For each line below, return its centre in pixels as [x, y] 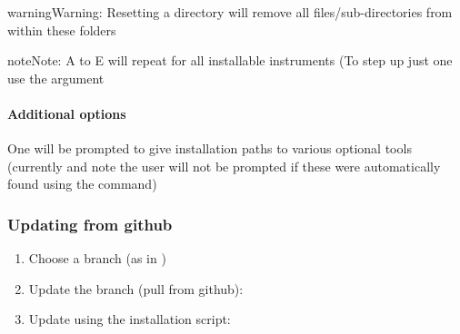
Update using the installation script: [130, 319]
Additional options [67, 113]
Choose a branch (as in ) [97, 258]
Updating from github [90, 224]
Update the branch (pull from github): [136, 288]
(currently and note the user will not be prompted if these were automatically [224, 166]
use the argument [56, 78]
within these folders [62, 29]
